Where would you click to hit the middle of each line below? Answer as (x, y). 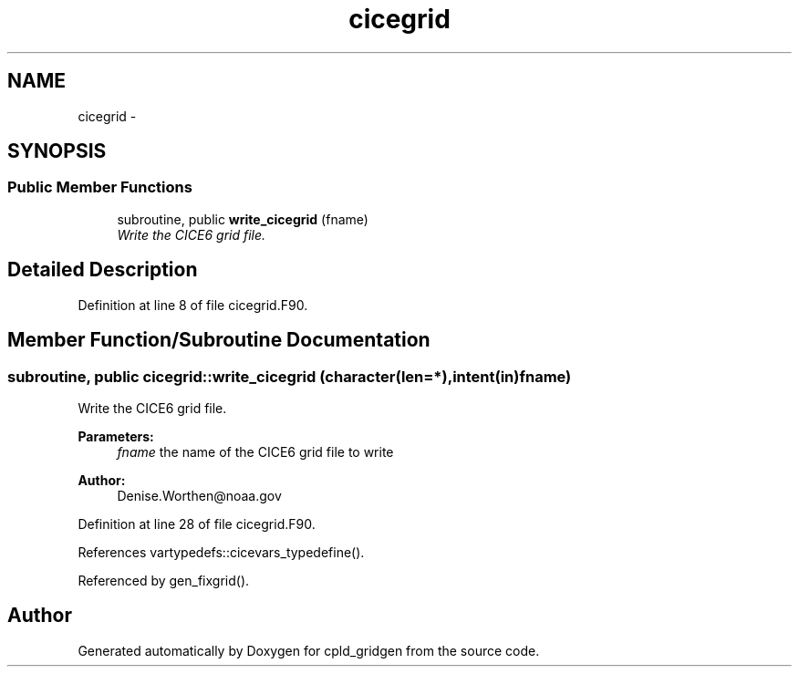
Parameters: (116, 436)
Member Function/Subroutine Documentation (219, 340)
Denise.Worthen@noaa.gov (199, 495)
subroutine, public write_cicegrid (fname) (243, 219)
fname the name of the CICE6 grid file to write (255, 451)
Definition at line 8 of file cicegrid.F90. (193, 305)
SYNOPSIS (57, 151)
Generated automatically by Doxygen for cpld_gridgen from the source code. (309, 650)
